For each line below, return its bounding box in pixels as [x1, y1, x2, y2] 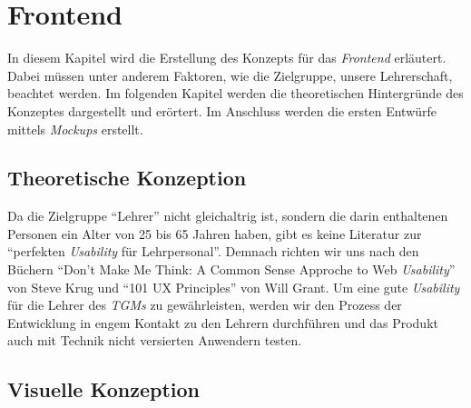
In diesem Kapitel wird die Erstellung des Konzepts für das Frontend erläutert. [7, 48, 446, 67]
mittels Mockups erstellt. [7, 119, 143, 138]
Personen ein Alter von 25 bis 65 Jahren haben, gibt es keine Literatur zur [7, 224, 422, 243]
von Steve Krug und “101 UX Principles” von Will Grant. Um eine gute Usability [7, 277, 460, 296]
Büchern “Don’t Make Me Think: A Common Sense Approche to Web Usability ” [7, 260, 456, 279]
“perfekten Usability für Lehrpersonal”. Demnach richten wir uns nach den [7, 242, 419, 261]
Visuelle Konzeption [7, 375, 201, 403]
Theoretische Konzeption [7, 164, 247, 192]
